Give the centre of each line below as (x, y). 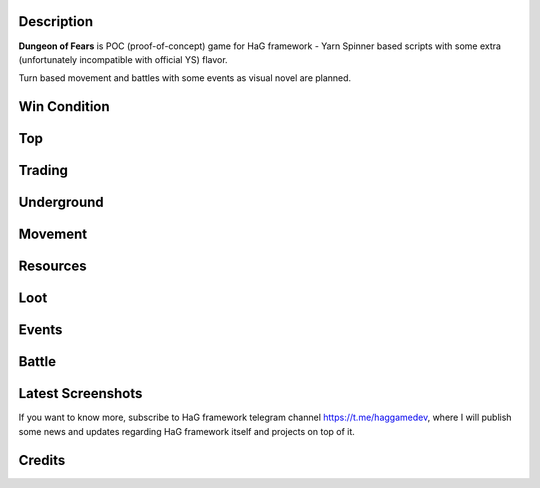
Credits (42, 460)
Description (56, 21)
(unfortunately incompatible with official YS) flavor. (123, 59)
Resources (52, 266)
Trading (43, 170)
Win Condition (64, 106)
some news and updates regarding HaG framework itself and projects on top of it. (186, 431)
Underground (61, 202)
